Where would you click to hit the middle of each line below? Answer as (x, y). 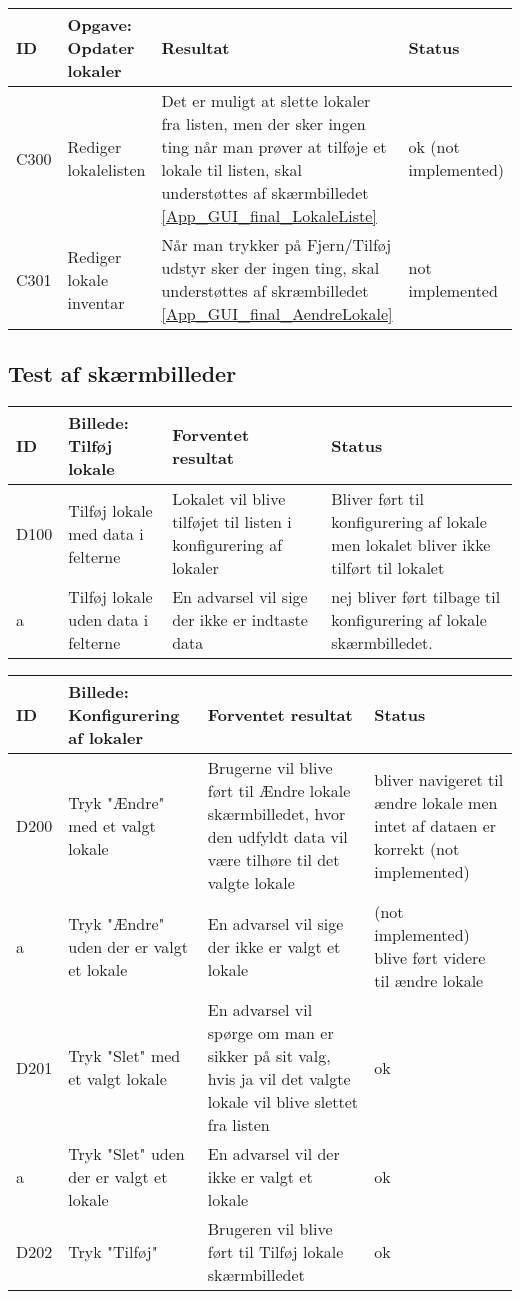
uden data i (108, 620)
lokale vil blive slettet (283, 1102)
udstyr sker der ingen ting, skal (270, 267)
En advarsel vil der (273, 1154)
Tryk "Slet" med (124, 1056)
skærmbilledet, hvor (276, 814)
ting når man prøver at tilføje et (274, 146)
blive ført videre (430, 958)
